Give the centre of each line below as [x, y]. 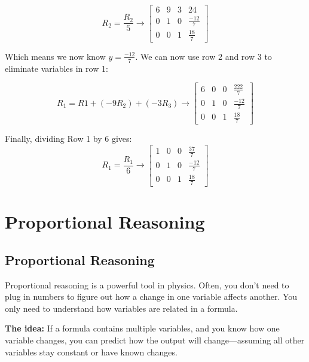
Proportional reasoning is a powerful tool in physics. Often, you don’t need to [147, 285]
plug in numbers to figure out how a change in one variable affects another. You [151, 296]
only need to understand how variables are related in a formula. [121, 308]
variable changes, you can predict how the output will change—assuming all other [155, 340]
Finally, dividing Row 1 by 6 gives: [68, 139]
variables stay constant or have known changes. [91, 352]
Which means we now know [55, 56]
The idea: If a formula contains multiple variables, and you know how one [142, 328]
